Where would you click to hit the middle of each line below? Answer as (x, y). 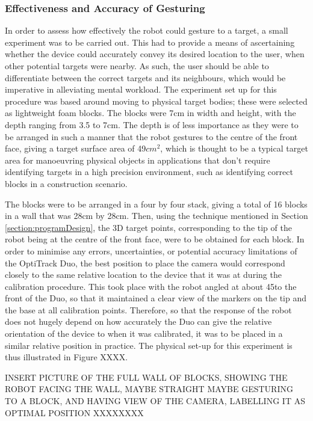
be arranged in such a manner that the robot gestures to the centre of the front (151, 136)
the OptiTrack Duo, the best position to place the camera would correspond (145, 263)
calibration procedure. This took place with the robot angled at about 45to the (151, 286)
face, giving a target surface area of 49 (76, 148)
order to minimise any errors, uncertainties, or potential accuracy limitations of (151, 250)
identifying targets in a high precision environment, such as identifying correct (149, 172)
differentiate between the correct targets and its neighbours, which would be (145, 77)
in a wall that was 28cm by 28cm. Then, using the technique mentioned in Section (156, 216)
